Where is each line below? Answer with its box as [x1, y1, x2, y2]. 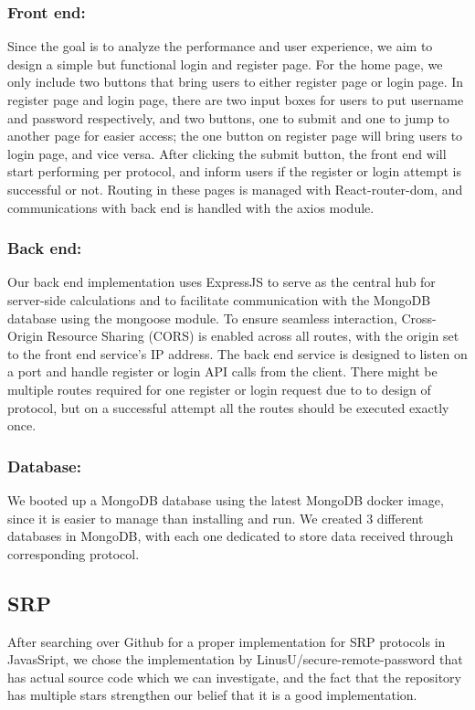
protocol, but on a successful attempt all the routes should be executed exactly [7, 397, 449, 417]
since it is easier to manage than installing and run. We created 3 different [7, 508, 424, 527]
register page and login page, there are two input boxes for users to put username [7, 90, 464, 109]
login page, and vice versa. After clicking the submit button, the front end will [7, 143, 447, 163]
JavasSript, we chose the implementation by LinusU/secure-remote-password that [7, 650, 463, 669]
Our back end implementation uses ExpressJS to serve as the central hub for [7, 272, 436, 291]
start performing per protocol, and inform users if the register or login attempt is [7, 162, 462, 181]
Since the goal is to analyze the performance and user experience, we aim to [7, 37, 433, 56]
